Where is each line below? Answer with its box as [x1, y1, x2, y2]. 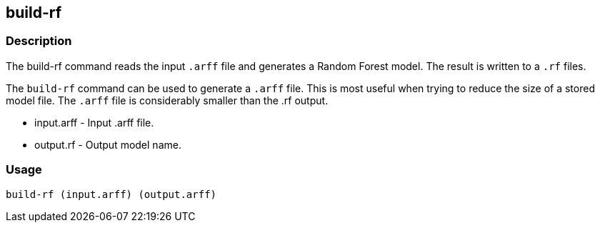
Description [6, 34, 72, 49]
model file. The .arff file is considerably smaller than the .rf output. [6, 94, 329, 106]
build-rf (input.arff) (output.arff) [6, 188, 217, 200]
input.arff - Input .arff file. [34, 116, 154, 129]
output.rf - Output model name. [34, 138, 181, 151]
